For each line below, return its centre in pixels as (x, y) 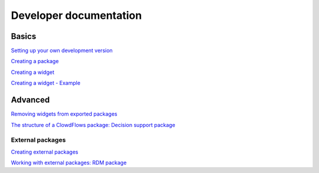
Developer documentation (76, 15)
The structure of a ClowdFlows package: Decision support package (93, 125)
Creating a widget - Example (46, 83)
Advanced (30, 100)
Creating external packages (45, 152)
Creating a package (35, 61)
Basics (24, 36)
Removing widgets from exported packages (64, 114)
